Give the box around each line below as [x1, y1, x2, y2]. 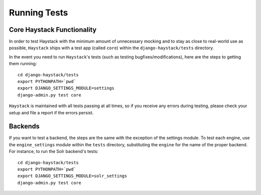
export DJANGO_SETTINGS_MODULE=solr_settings [17, 173, 128, 179]
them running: [9, 61, 37, 67]
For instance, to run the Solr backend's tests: [9, 149, 99, 154]
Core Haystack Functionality [9, 26, 97, 34]
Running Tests [9, 7, 68, 18]
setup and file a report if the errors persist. [9, 110, 94, 115]
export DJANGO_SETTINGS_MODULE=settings [17, 85, 115, 91]
